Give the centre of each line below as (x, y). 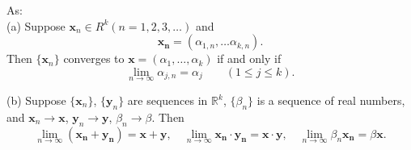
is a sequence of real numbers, (331, 100)
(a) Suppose (36, 25)
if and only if (249, 58)
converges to (94, 58)
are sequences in (167, 100)
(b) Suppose (36, 100)
